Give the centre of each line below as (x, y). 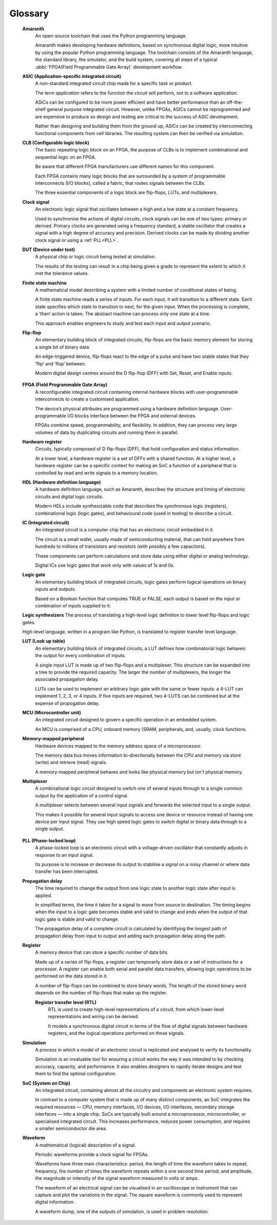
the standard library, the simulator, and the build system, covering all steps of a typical (126, 60)
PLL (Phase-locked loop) (49, 840)
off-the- (235, 102)
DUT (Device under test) (49, 250)
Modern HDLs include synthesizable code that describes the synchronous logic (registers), (131, 506)
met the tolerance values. (62, 273)
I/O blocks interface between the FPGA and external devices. (132, 415)
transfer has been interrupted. (67, 872)
